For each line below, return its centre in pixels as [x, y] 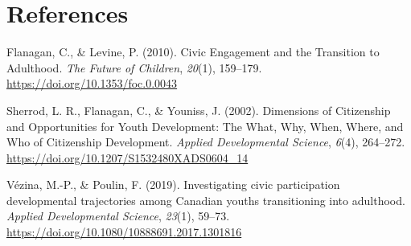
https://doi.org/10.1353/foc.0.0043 [92, 83]
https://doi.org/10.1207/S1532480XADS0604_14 [127, 157]
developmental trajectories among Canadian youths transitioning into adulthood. [206, 200]
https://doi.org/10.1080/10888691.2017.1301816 [124, 232]
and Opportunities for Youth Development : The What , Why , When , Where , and [205, 126]
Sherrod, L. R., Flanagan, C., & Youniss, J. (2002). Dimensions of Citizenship [199, 110]
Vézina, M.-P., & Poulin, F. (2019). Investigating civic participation [173, 184]
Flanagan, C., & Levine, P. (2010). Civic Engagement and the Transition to [193, 52]
